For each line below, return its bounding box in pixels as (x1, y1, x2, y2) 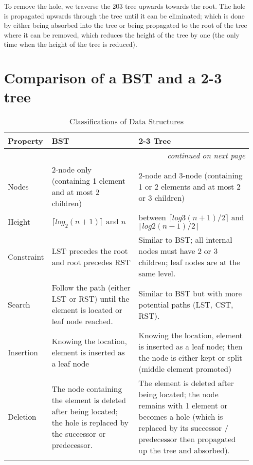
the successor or (52, 427, 106, 439)
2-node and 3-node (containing (138, 169, 243, 181)
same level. (138, 268, 176, 279)
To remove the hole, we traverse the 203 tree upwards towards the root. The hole (4, 1, 246, 11)
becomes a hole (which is (138, 411, 223, 423)
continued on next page (167, 150, 245, 161)
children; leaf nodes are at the (138, 256, 240, 268)
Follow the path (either (52, 282, 130, 293)
